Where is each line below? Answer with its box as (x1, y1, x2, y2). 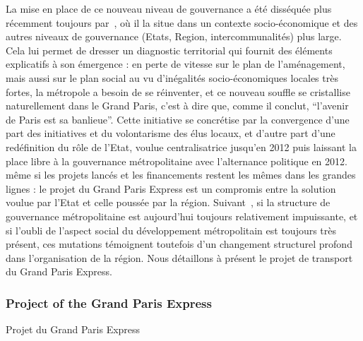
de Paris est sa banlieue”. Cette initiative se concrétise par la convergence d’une (6, 112, 350, 126)
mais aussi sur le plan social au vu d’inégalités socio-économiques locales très (6, 70, 338, 85)
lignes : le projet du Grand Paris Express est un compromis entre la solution (6, 181, 336, 196)
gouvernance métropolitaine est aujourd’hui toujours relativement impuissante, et (6, 208, 358, 223)
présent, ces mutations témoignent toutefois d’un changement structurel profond (6, 237, 352, 251)
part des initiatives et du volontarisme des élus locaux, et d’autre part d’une (6, 126, 335, 140)
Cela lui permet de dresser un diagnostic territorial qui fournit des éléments (6, 42, 333, 57)
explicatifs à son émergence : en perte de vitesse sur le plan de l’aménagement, (6, 56, 345, 71)
